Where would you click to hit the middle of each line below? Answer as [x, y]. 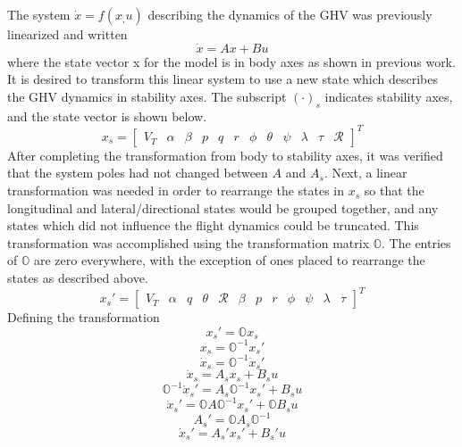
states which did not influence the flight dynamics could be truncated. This [213, 225]
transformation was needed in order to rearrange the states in [176, 190]
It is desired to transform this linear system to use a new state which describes [223, 79]
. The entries [416, 242]
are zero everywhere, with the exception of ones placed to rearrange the [229, 260]
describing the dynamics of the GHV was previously [290, 14]
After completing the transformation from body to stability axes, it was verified [225, 155]
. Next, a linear [365, 173]
